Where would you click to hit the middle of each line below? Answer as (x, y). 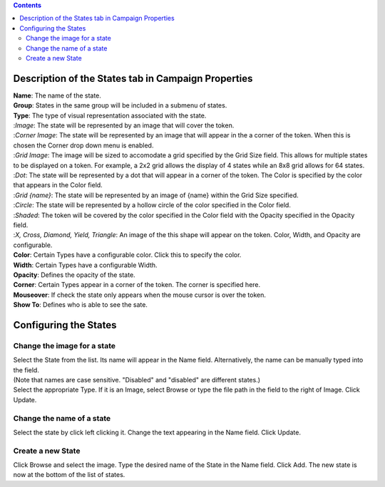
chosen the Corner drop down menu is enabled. (83, 145)
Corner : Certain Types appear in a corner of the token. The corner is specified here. (137, 285)
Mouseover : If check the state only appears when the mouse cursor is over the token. (140, 295)
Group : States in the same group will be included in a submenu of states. (120, 105)
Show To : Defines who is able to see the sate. (80, 305)
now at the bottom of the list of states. (69, 475)
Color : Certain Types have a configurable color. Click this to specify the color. (127, 255)
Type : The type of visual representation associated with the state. (110, 115)
